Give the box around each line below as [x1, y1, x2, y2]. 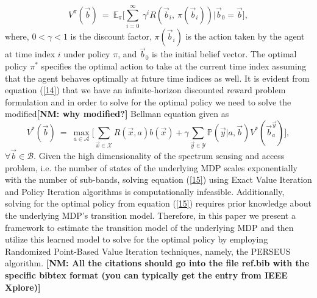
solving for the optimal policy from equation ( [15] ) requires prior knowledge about [5, 197, 312, 210]
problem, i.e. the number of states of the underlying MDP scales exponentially [5, 161, 297, 174]
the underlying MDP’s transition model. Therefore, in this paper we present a [5, 208, 296, 221]
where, [5, 30, 29, 43]
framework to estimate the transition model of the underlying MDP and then [5, 221, 294, 233]
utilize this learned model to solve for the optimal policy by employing [5, 233, 268, 246]
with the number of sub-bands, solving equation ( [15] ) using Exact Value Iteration [5, 173, 312, 186]
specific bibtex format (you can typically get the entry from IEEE [5, 268, 288, 281]
